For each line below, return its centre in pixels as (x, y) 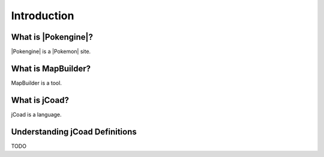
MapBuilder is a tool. (37, 83)
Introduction (43, 16)
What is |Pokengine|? (52, 37)
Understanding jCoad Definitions (74, 131)
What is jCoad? (40, 100)
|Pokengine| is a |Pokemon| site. (51, 52)
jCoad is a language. (37, 114)
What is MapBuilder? (51, 68)
